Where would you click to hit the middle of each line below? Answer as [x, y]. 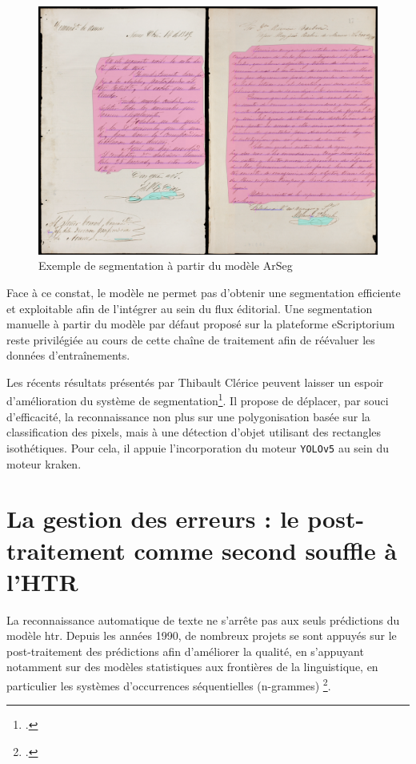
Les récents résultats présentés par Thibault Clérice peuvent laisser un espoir [195, 382]
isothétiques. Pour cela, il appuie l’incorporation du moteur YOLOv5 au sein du [198, 447]
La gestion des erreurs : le [153, 519]
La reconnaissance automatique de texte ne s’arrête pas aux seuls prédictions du [203, 619]
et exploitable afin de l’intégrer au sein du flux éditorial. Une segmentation [190, 308]
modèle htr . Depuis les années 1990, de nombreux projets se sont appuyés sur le [202, 635]
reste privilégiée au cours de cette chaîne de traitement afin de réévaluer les [191, 339]
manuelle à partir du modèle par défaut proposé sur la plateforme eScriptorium [201, 324]
